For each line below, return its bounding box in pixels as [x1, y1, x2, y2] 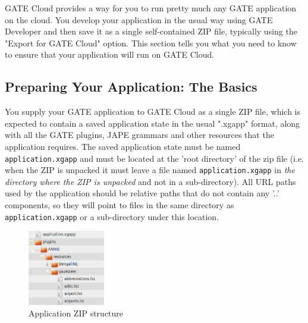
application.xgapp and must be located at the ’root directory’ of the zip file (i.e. [5, 152, 304, 164]
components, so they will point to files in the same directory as [5, 199, 234, 211]
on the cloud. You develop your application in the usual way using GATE [5, 13, 273, 26]
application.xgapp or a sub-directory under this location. [5, 210, 219, 222]
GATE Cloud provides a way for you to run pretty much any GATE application [5, 2, 297, 14]
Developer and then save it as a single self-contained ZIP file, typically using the [5, 25, 297, 37]
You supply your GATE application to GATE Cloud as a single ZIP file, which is [5, 105, 300, 118]
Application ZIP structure [29, 307, 124, 319]
